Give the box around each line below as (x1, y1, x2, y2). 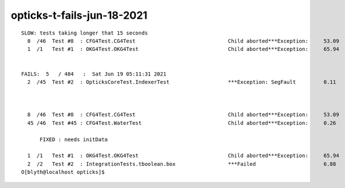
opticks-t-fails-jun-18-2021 (11, 9, 148, 22)
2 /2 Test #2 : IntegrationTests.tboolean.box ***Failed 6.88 (27, 160, 336, 167)
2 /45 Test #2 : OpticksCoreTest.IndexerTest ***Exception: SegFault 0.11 (27, 78, 336, 85)
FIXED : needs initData (39, 136, 108, 143)
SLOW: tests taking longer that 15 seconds (21, 29, 148, 36)
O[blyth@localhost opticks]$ (21, 169, 105, 176)
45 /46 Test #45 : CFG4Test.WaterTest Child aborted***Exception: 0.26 (27, 119, 336, 126)
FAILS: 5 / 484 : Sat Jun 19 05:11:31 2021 (21, 70, 167, 77)
